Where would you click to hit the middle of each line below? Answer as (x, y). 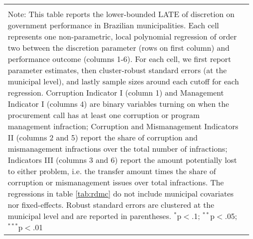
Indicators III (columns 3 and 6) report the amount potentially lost (123, 160)
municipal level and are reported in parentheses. (90, 216)
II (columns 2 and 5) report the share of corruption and (103, 137)
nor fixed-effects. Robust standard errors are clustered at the (111, 205)
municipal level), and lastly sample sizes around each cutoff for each (124, 81)
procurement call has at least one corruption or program (104, 115)
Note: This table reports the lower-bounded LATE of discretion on (121, 14)
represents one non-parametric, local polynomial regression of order (122, 36)
